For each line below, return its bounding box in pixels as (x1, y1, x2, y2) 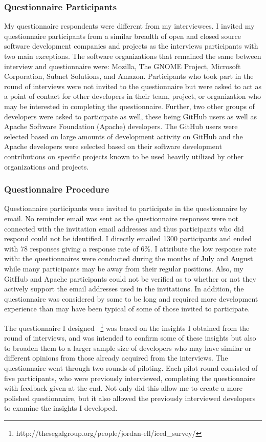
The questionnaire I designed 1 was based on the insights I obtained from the (4, 321, 250, 333)
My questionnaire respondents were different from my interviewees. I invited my (4, 20, 255, 31)
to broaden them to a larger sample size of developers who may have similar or (4, 342, 252, 353)
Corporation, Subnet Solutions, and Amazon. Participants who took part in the (4, 71, 254, 81)
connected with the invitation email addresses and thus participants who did (4, 223, 244, 234)
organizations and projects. (4, 161, 89, 172)
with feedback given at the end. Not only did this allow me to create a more (4, 383, 243, 393)
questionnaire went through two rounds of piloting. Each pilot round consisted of (4, 362, 258, 373)
